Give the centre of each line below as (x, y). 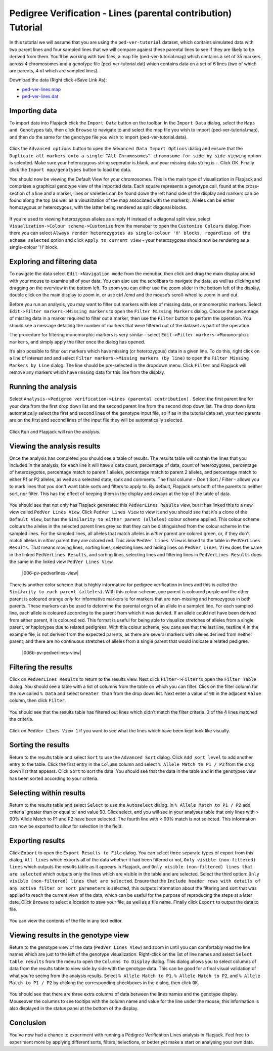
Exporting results (37, 840)
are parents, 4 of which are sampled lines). (54, 70)
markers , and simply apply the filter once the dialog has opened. (77, 342)
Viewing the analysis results (55, 446)
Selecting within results (48, 793)
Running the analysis (43, 387)
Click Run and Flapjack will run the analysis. (55, 431)
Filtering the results (41, 667)
